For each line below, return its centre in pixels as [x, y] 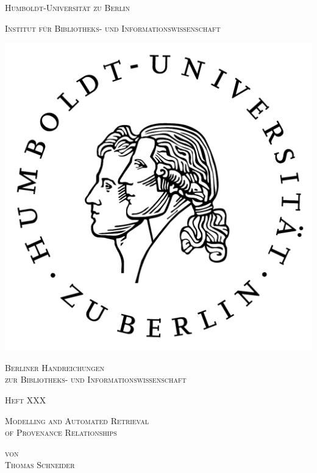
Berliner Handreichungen [55, 367]
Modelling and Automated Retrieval [77, 420]
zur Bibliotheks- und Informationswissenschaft [96, 379]
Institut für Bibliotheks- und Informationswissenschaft [113, 28]
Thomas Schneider [40, 465]
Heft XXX [26, 399]
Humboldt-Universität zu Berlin [67, 7]
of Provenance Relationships [61, 432]
